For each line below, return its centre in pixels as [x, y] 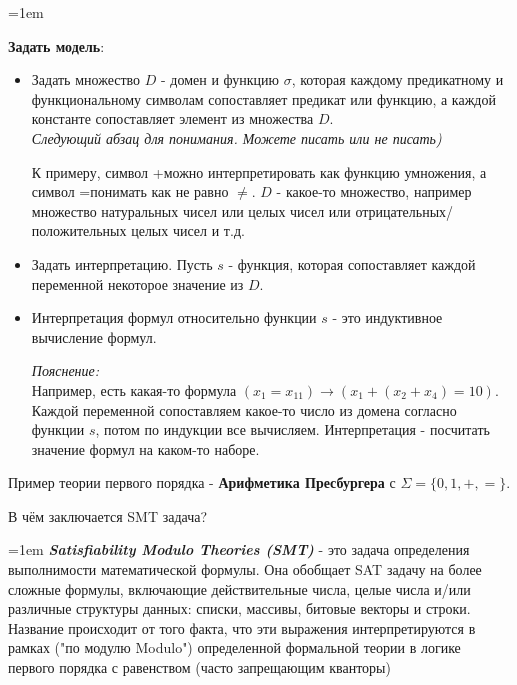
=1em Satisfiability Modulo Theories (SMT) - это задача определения [239, 549]
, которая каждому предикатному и [397, 79]
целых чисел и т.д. [188, 230]
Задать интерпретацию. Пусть [122, 263]
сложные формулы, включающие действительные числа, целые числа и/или [239, 588]
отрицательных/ [404, 210]
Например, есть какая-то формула [134, 389]
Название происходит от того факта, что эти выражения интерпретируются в [242, 627]
